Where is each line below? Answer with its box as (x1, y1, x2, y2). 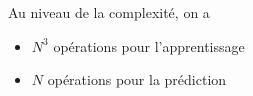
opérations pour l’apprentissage (53, 35, 245, 56)
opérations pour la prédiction (47, 69, 227, 90)
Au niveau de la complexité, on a (8, 2, 210, 22)
